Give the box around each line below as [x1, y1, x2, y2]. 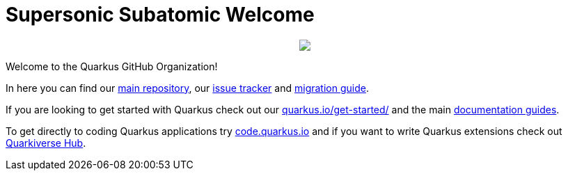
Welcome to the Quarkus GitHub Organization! [6, 60, 218, 72]
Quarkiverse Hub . [6, 136, 86, 149]
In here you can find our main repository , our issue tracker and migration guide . [6, 81, 369, 94]
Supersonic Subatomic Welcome [6, 3, 315, 26]
